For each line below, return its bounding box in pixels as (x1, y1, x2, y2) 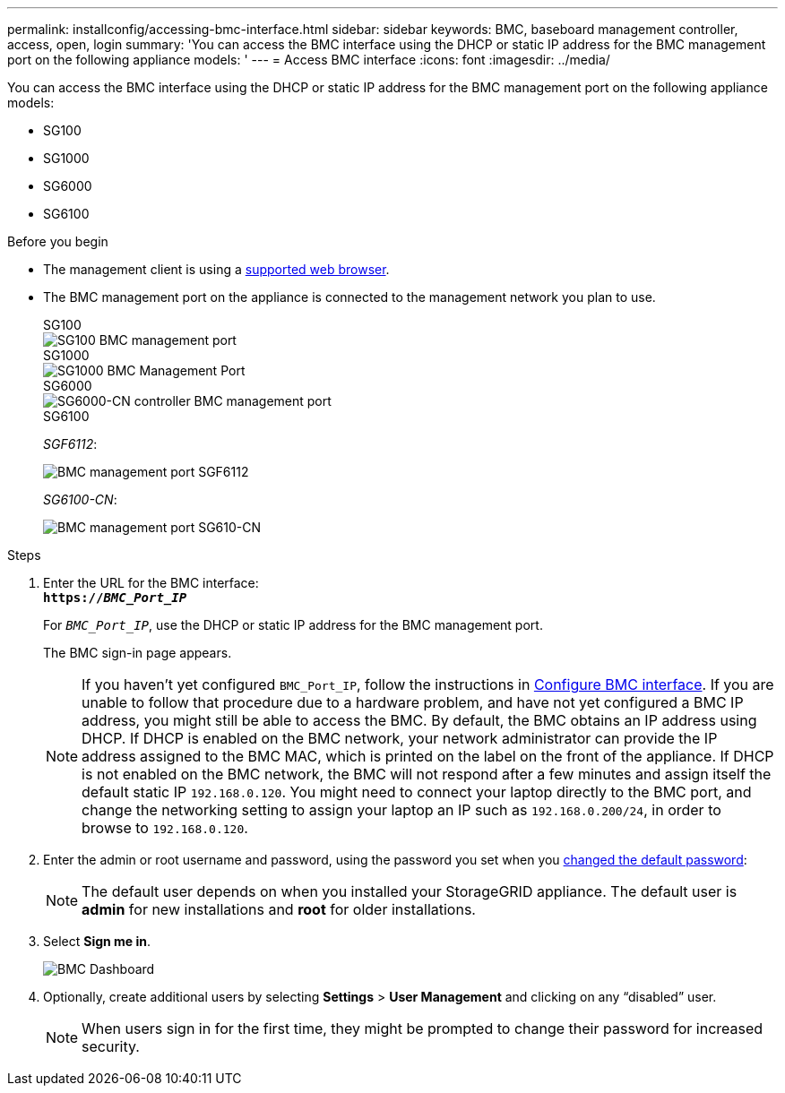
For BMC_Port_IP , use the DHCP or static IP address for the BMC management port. (43, 617, 543, 633)
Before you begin (7, 234, 108, 249)
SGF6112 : (43, 436, 98, 452)
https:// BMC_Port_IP (43, 590, 187, 605)
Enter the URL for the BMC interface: (43, 575, 259, 590)
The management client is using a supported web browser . (43, 262, 390, 277)
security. (82, 1037, 140, 1055)
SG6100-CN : (43, 492, 117, 507)
